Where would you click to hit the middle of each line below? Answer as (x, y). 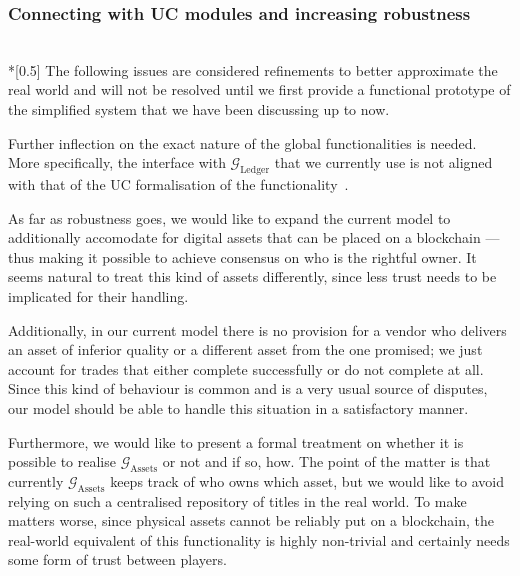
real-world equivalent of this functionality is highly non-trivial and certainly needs (259, 539)
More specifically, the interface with (117, 162)
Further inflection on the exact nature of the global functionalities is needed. (242, 142)
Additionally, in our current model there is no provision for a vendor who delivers (257, 329)
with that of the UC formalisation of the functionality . (178, 183)
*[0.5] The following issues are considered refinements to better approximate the (253, 69)
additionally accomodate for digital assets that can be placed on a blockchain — (254, 237)
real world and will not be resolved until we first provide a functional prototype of (259, 89)
